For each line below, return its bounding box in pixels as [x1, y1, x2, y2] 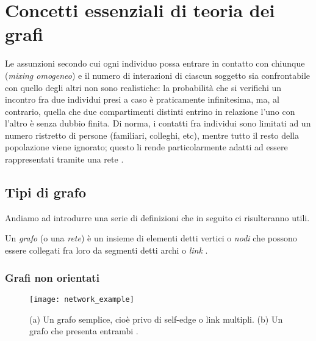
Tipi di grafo [5, 183, 87, 202]
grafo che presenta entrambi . [29, 324, 138, 337]
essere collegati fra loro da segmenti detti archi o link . [5, 244, 208, 257]
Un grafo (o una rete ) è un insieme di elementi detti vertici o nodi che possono [5, 232, 297, 244]
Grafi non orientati [5, 269, 99, 285]
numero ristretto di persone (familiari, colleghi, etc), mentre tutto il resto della [5, 128, 299, 141]
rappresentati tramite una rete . [5, 153, 124, 166]
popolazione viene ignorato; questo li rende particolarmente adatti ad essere [5, 141, 288, 153]
